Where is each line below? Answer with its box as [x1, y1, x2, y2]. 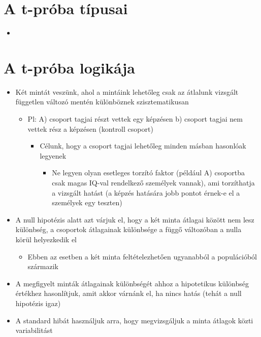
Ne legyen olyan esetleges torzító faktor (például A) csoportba [52, 167, 245, 178]
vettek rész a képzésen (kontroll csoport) [27, 123, 153, 134]
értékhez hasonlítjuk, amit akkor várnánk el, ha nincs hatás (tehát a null [15, 288, 242, 298]
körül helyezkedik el [15, 234, 77, 244]
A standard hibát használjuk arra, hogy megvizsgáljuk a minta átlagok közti [15, 315, 253, 325]
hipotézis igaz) [15, 297, 61, 308]
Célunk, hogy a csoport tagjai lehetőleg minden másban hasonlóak [40, 140, 246, 151]
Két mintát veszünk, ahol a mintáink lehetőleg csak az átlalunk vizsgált [15, 86, 239, 97]
